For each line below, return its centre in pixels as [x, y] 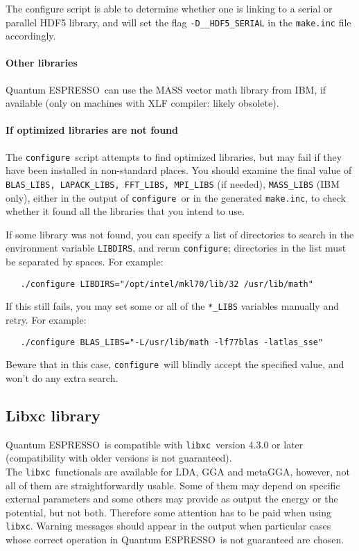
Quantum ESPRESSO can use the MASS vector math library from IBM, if [166, 89]
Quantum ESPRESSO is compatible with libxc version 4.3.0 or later [155, 444]
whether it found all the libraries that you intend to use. [125, 211]
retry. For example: [46, 319]
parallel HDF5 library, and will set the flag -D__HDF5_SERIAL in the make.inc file [178, 22]
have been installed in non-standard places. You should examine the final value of [179, 170]
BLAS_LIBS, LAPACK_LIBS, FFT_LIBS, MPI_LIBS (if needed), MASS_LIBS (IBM [173, 183]
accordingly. [31, 36]
